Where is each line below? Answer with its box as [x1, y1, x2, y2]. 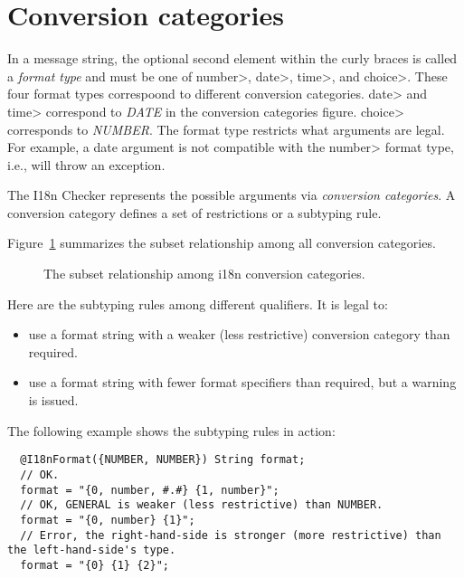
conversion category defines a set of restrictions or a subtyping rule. [7, 203, 382, 222]
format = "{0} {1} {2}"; [20, 558, 169, 572]
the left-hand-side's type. [7, 544, 176, 557]
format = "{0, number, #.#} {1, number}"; [20, 483, 279, 497]
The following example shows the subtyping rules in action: [7, 421, 336, 440]
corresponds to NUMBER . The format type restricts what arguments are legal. [7, 119, 445, 138]
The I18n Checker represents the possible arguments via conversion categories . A [7, 185, 456, 204]
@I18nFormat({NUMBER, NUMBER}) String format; [20, 453, 306, 467]
